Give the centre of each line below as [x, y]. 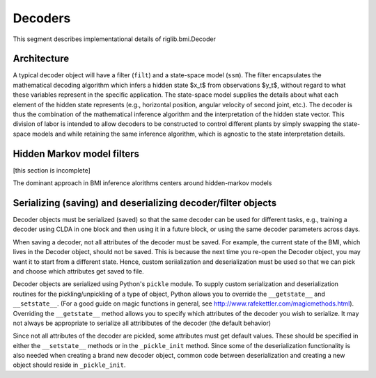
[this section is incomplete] [52, 170]
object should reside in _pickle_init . [69, 365]
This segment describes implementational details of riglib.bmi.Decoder [114, 39]
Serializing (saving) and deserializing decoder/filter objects [145, 203]
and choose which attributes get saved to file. [78, 271]
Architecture [41, 59]
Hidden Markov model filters [76, 153]
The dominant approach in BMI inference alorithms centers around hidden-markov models [142, 183]
